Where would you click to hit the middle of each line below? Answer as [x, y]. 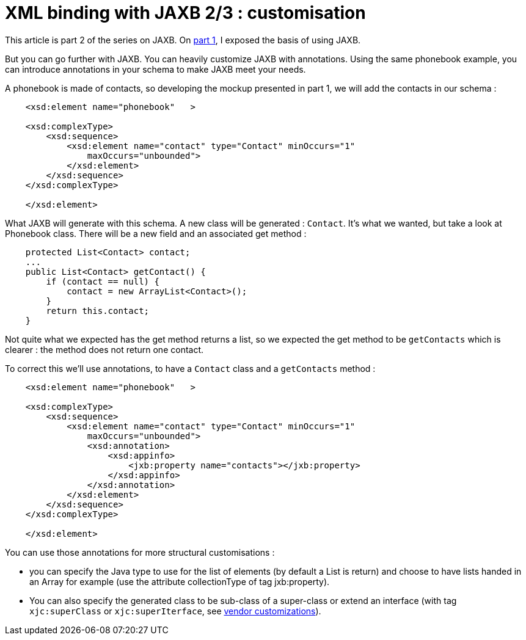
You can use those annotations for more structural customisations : [140, 552]
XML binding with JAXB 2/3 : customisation [185, 13]
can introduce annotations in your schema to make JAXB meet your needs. [155, 69]
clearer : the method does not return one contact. [104, 349]
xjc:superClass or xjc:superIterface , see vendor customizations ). [175, 611]
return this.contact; [98, 311]
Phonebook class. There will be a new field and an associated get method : [156, 233]
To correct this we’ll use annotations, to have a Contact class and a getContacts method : [190, 368]
